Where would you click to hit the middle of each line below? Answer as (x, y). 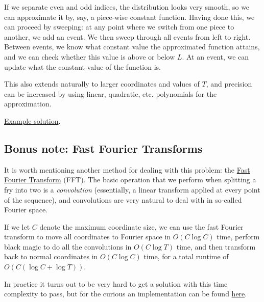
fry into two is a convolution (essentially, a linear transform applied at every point (132, 189)
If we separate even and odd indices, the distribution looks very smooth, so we (127, 7)
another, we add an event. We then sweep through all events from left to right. (127, 36)
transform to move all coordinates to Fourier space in (88, 237)
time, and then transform (216, 246)
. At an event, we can (215, 56)
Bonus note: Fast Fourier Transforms (103, 148)
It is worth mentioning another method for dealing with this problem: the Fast (127, 169)
